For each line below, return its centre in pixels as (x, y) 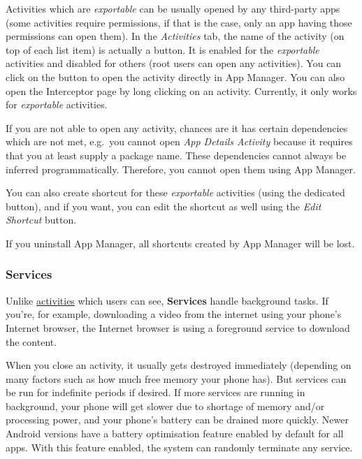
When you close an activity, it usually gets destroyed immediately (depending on (179, 365)
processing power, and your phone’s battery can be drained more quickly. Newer (177, 420)
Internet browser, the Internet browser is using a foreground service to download (178, 327)
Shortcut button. (41, 220)
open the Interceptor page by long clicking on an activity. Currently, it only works (181, 90)
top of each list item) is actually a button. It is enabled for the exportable (162, 49)
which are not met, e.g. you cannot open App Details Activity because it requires (179, 141)
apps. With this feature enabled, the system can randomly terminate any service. (179, 447)
